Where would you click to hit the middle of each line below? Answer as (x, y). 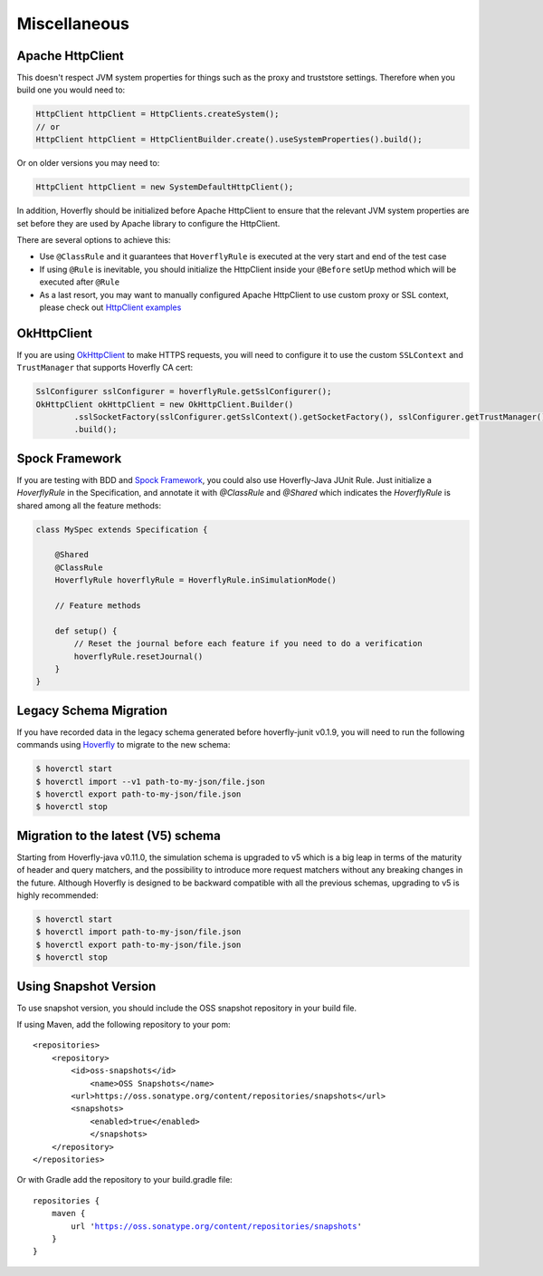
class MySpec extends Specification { (122, 529)
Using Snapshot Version (86, 986)
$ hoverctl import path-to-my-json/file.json (138, 932)
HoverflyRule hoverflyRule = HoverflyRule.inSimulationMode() (195, 580)
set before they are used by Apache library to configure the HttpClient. (148, 223)
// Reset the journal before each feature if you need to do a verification (248, 644)
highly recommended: (57, 895)
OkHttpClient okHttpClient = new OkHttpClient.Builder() (165, 404)
